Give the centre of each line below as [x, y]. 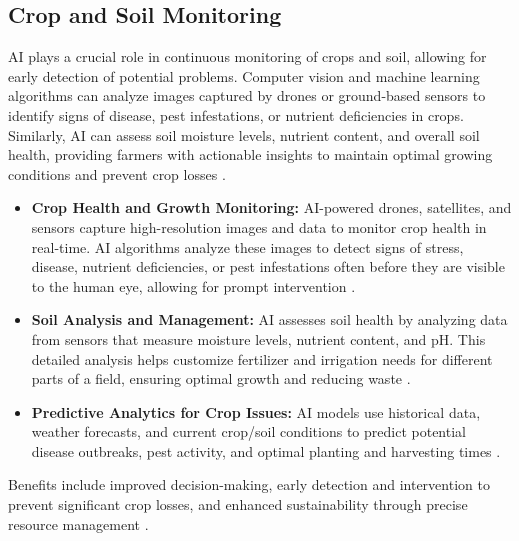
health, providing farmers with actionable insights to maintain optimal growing [250, 154]
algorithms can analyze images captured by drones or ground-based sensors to [247, 95]
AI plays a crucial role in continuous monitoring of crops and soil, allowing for [247, 56]
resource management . [78, 523]
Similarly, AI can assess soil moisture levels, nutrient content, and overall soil [244, 134]
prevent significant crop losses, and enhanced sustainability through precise [238, 504]
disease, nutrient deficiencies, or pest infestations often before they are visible [268, 266]
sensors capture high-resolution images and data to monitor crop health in [259, 226]
